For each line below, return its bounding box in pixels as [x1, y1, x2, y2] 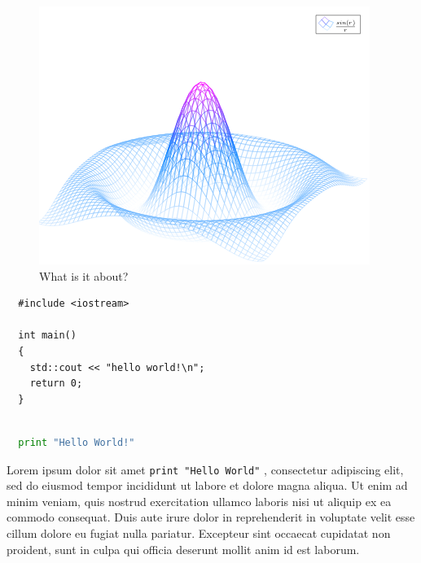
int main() [18, 330, 77, 342]
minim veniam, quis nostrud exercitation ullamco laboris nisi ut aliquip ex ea [7, 492, 392, 509]
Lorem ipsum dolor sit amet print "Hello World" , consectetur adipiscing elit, [7, 460, 404, 478]
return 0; [29, 378, 83, 390]
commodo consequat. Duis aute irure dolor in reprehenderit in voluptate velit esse [7, 508, 415, 526]
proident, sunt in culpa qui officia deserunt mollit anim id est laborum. [7, 540, 360, 557]
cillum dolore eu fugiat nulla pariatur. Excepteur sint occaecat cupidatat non [7, 524, 391, 541]
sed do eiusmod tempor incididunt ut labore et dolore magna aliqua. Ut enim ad [7, 477, 408, 494]
